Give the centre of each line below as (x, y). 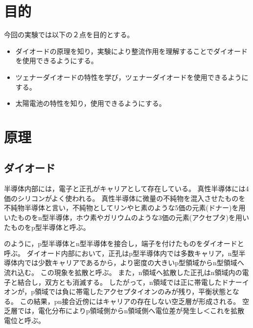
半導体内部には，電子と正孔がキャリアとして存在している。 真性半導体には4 (126, 189)
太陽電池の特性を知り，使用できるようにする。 (91, 103)
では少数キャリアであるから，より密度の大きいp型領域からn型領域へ (134, 263)
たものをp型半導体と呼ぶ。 (47, 227)
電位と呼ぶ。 (24, 320)
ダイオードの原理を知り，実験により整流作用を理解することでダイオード (132, 51)
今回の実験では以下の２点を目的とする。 (69, 35)
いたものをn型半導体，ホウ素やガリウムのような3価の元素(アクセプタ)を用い (126, 217)
